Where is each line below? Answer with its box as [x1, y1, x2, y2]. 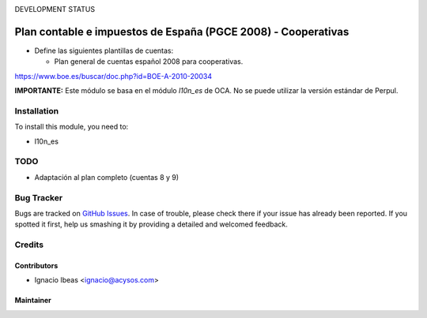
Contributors [14, 260, 59, 270]
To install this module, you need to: [14, 122, 129, 132]
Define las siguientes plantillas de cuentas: [34, 46, 174, 55]
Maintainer [14, 296, 51, 305]
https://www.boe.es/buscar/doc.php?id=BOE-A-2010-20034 [14, 71, 213, 80]
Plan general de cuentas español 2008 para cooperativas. [54, 57, 244, 66]
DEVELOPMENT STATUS [14, 5, 96, 13]
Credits [14, 239, 43, 250]
